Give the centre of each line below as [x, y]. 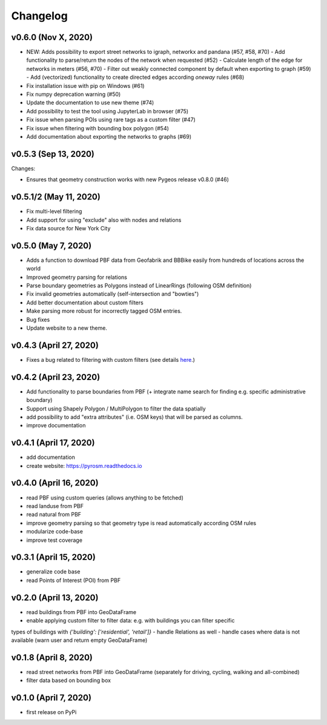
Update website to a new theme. [67, 328]
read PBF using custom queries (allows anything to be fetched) [105, 498]
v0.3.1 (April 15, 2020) [54, 557]
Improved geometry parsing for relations [77, 277]
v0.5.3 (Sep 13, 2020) [53, 154]
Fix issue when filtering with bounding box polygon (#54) [98, 128]
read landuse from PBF [55, 506]
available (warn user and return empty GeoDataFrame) [79, 640]
